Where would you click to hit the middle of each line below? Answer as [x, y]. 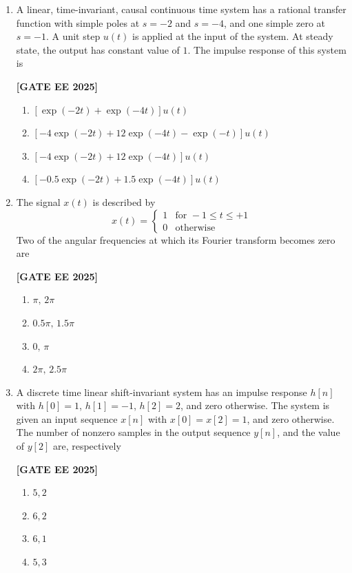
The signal [38, 201]
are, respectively [87, 446]
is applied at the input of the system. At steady [233, 36]
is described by [124, 201]
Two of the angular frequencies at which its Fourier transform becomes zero [176, 239]
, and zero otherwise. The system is [255, 405]
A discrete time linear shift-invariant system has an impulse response [162, 392]
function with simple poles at [78, 22]
